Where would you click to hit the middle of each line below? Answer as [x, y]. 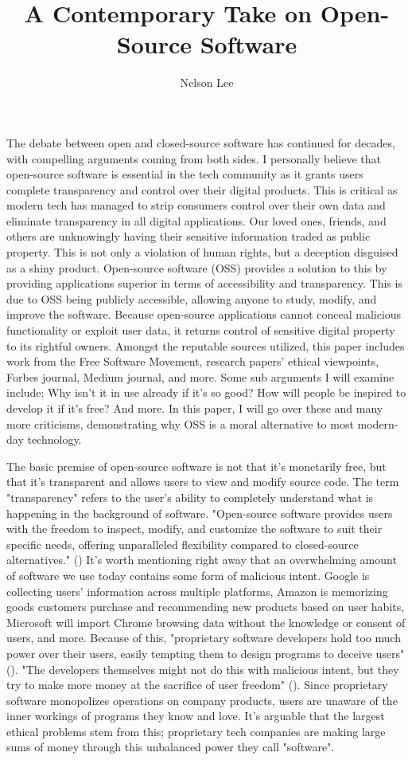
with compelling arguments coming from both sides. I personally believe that [194, 158]
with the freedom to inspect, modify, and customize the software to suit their [194, 529]
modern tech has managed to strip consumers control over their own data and [196, 205]
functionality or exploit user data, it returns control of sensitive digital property [201, 330]
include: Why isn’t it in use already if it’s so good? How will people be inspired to [206, 392]
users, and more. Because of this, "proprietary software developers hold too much [204, 638]
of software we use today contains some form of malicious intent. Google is [188, 575]
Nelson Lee [207, 82]
